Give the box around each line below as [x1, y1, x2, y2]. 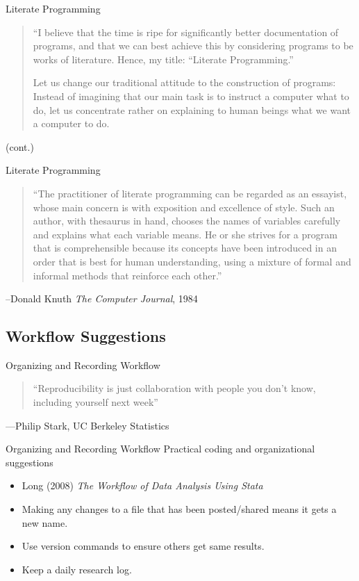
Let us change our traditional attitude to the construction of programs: [33, 75, 336, 90]
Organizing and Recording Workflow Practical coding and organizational [6, 441, 315, 456]
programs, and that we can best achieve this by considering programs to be [33, 38, 353, 53]
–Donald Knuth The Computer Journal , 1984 [6, 291, 198, 306]
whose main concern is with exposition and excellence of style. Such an [33, 199, 335, 214]
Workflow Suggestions [6, 325, 166, 347]
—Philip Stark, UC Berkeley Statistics [6, 418, 169, 432]
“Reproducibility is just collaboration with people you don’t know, [33, 381, 316, 395]
